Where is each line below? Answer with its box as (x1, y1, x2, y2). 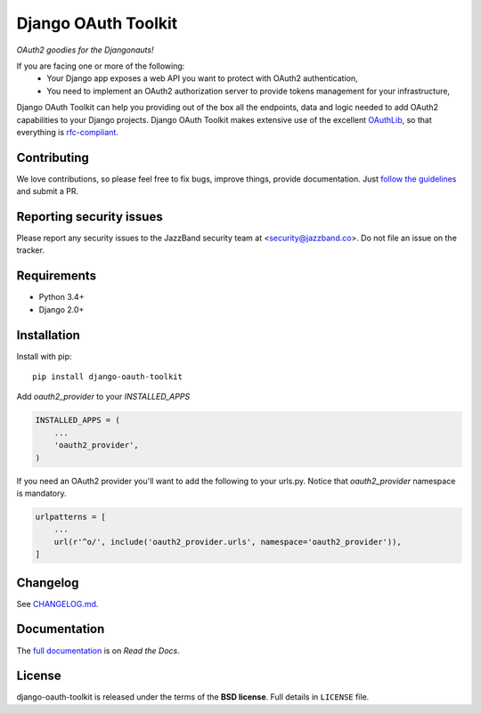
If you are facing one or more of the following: (16, 61, 185, 71)
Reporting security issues (16, 209, 164, 224)
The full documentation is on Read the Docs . (16, 645, 180, 656)
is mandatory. (16, 488, 67, 498)
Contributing (16, 150, 89, 165)
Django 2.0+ (38, 304, 85, 315)
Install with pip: (16, 351, 72, 361)
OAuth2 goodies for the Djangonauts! (16, 45, 154, 55)
